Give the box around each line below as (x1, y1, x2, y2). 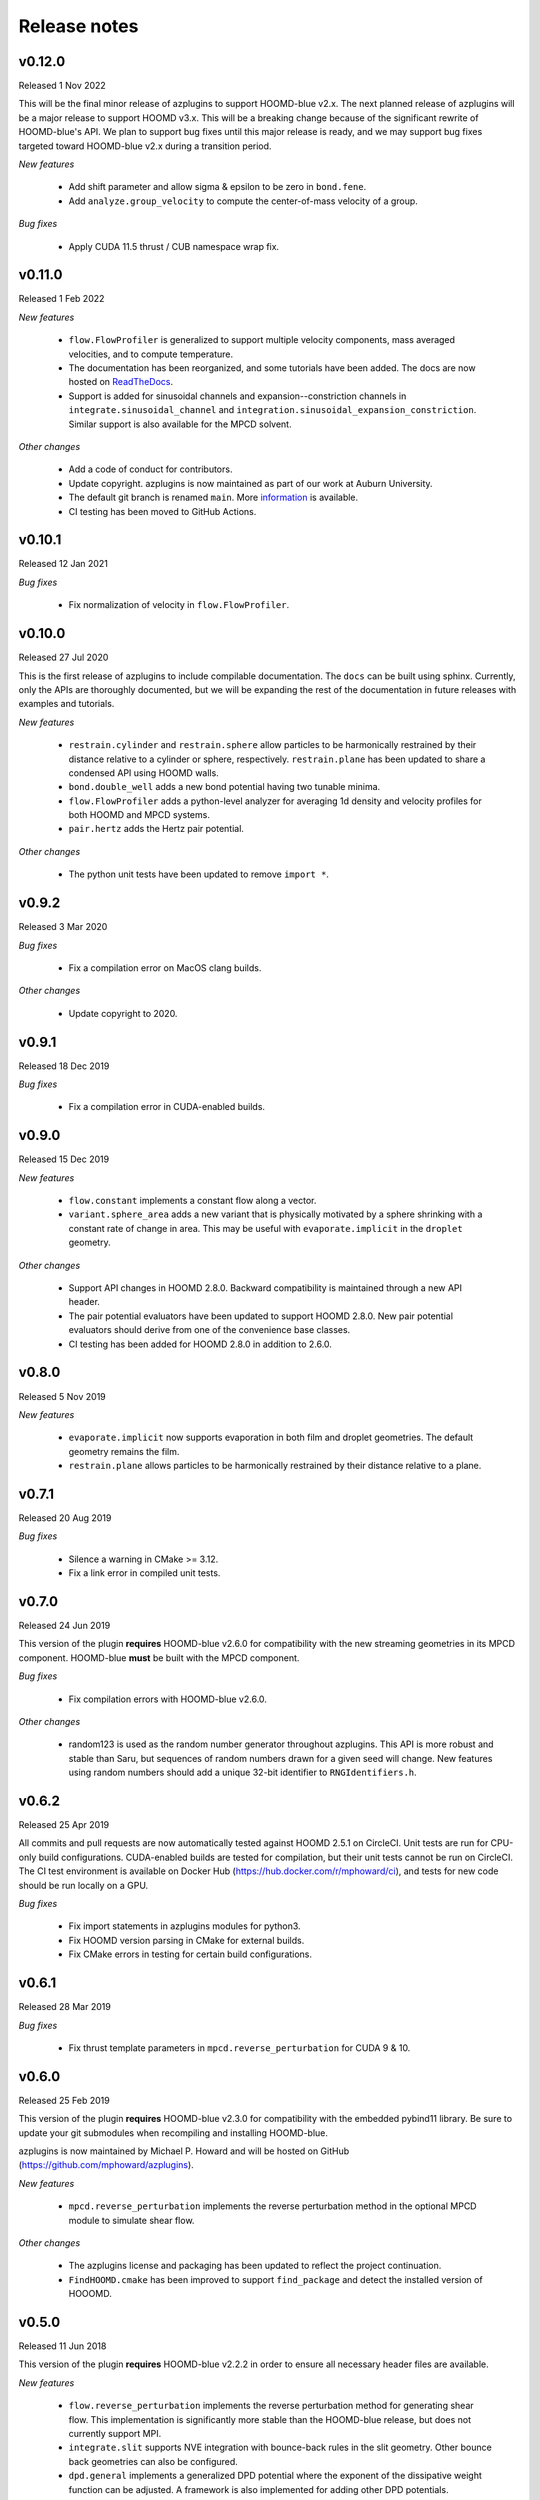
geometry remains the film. (68, 1445, 180, 1457)
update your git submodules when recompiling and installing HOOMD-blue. (18, 2126, 329, 2139)
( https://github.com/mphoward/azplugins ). (18, 2159, 194, 2171)
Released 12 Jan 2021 (18, 558, 109, 570)
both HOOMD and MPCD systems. (68, 809, 210, 821)
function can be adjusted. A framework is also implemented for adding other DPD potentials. (68, 2483, 449, 2495)
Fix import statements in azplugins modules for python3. (68, 1920, 301, 1932)
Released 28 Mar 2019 (18, 2001, 112, 2013)
